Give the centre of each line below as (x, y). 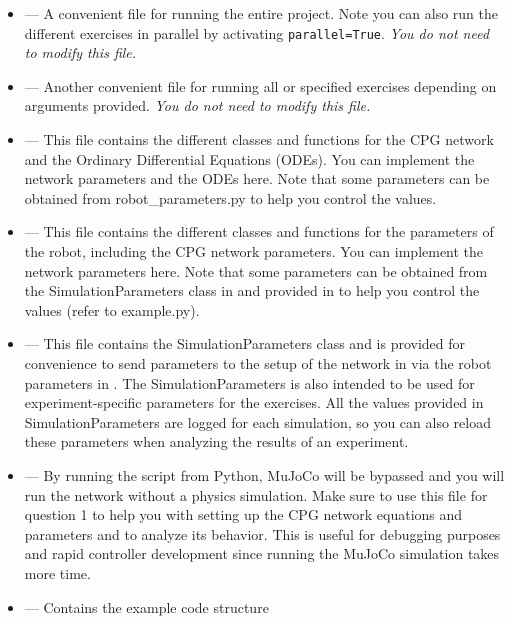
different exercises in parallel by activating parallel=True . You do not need (257, 32)
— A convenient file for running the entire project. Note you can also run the (261, 13)
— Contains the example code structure (146, 606)
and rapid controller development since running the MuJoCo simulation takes (262, 553)
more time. (57, 572)
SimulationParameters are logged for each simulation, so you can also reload (257, 421)
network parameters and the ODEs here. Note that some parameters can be (257, 178)
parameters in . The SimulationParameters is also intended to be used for (249, 382)
